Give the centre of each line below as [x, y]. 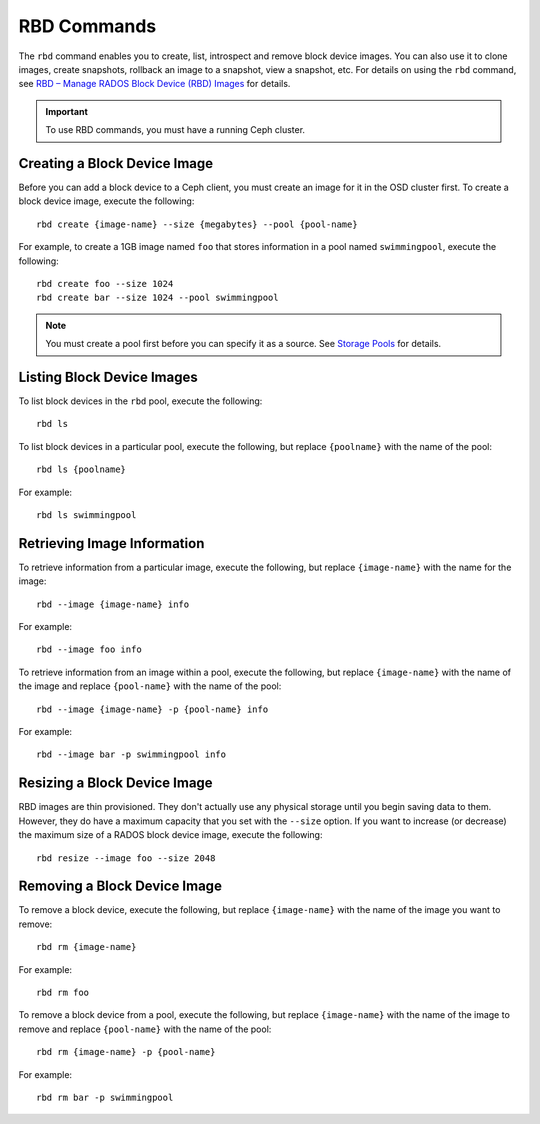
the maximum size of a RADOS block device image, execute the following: [170, 835]
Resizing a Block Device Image [116, 783]
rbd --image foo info [89, 649]
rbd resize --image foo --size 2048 [126, 858]
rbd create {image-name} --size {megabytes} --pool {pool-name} [197, 224]
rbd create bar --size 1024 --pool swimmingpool [157, 298]
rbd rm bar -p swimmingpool [105, 1097]
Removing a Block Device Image [120, 886]
